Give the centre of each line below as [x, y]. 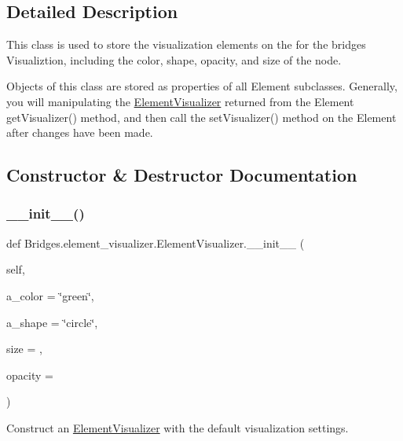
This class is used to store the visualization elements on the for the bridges [186, 44]
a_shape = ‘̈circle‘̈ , [52, 322]
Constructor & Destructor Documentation [182, 175]
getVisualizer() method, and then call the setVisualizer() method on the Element [201, 117]
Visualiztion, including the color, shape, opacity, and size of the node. [174, 59]
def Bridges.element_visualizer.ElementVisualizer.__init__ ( [156, 243]
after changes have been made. [80, 132]
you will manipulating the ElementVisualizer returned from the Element [180, 101]
